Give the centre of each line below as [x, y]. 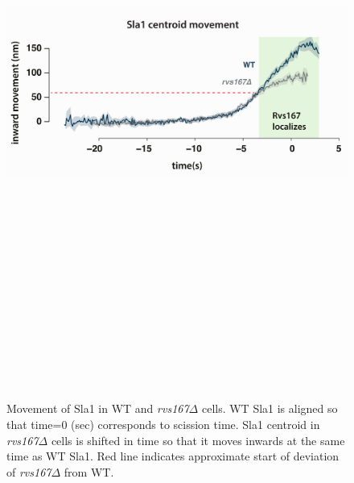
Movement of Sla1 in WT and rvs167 [98, 408]
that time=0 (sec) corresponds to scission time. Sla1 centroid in [163, 425]
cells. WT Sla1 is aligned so [270, 408]
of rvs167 [29, 471]
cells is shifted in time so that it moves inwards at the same [198, 440]
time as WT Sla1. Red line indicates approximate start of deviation [173, 456]
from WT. [89, 471]
